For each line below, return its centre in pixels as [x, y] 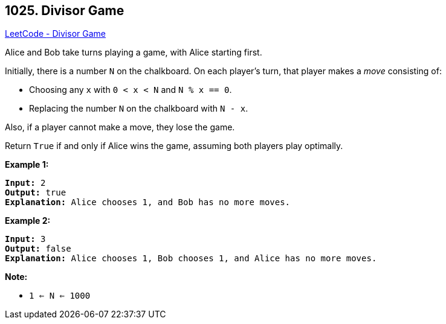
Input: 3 [25, 239]
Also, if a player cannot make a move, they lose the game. [120, 127]
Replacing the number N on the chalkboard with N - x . [139, 109]
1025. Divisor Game [65, 11]
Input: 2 [25, 183]
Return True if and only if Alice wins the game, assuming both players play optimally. [174, 146]
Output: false [38, 249]
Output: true [36, 193]
